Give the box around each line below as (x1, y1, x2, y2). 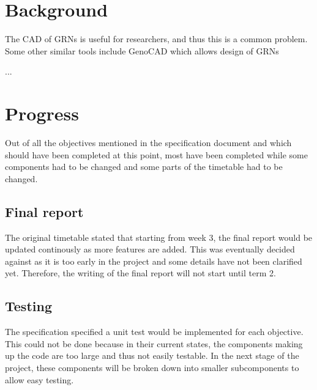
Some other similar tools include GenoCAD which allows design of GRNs (5, 44, 279, 57)
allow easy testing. (5, 373, 74, 386)
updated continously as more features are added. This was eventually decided (5, 243, 295, 256)
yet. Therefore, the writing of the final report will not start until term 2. (5, 267, 276, 279)
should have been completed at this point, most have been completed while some (5, 148, 308, 161)
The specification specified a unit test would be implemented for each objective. (5, 325, 304, 338)
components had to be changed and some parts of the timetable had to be (5, 160, 283, 173)
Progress (5, 101, 79, 126)
